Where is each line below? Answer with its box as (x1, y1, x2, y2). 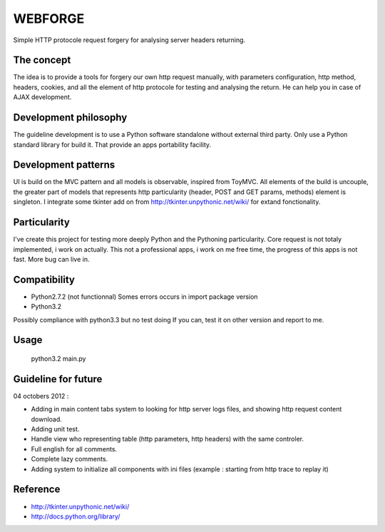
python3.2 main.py (31, 354, 86, 363)
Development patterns (13, 159, 115, 171)
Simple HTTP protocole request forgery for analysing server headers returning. (13, 36, 246, 44)
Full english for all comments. (31, 444, 118, 453)
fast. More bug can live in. (13, 255, 90, 263)
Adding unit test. (31, 425, 80, 434)
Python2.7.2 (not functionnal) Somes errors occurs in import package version (31, 292, 258, 301)
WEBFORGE (13, 11, 85, 26)
